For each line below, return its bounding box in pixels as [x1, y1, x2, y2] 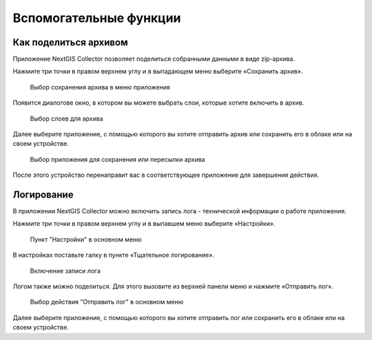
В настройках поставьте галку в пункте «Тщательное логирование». [12, 251, 215, 259]
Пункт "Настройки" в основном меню [30, 235, 142, 244]
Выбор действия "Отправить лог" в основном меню [30, 298, 184, 306]
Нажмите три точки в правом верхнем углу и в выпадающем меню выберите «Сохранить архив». [12, 67, 303, 76]
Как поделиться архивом [12, 36, 129, 48]
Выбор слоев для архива [30, 114, 103, 123]
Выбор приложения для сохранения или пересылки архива [30, 155, 206, 163]
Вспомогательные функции [12, 10, 181, 25]
